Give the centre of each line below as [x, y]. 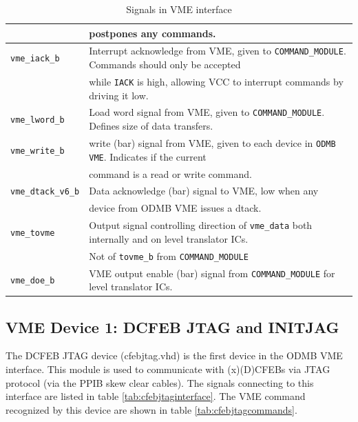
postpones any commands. [152, 33]
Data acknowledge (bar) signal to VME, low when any [204, 191]
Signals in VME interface [179, 9]
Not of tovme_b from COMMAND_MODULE [169, 255]
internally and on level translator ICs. [169, 238]
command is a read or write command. [170, 173]
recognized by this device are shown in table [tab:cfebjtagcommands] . [151, 409]
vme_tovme [33, 233]
